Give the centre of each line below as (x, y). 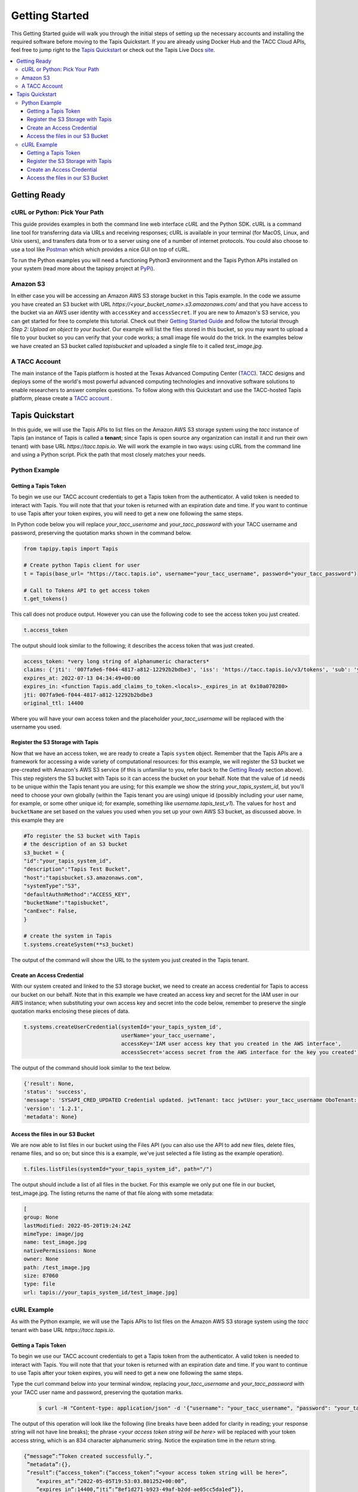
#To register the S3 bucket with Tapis (82, 836)
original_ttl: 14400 (53, 703)
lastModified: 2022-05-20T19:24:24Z (77, 1226)
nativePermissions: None (60, 1251)
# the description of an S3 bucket (75, 844)
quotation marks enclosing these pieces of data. (70, 1011)
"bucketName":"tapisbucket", (66, 902)
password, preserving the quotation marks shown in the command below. (101, 533)
